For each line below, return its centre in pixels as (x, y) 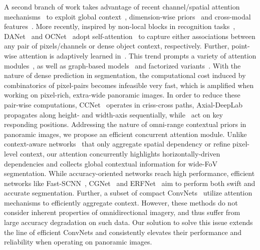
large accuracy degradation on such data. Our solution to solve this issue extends (128, 222)
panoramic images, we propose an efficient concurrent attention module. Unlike (125, 134)
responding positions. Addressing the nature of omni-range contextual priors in (125, 124)
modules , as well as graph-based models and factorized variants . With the (122, 65)
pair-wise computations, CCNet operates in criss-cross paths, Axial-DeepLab (123, 104)
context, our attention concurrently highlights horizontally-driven (120, 153)
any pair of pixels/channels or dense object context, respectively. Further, (117, 46)
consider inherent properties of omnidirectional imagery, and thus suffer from (122, 212)
